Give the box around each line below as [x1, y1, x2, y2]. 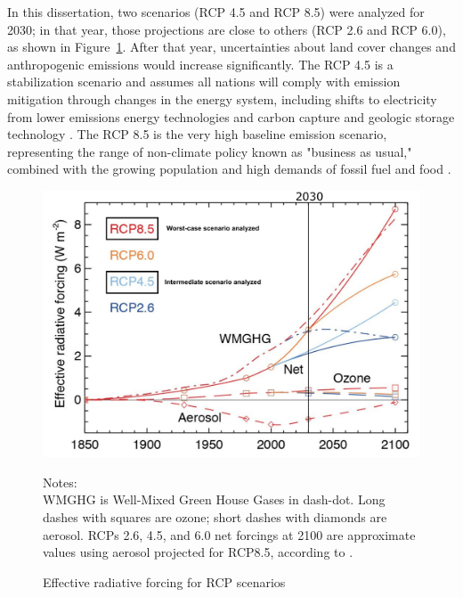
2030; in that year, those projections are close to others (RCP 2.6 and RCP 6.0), [7, 20, 446, 38]
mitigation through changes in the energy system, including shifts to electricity [7, 89, 437, 108]
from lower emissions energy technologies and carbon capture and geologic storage [7, 107, 455, 126]
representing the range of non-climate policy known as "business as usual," [7, 142, 412, 160]
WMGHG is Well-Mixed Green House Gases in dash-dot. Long [43, 490, 386, 509]
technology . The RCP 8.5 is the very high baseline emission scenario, [7, 125, 387, 143]
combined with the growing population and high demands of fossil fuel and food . [7, 159, 451, 178]
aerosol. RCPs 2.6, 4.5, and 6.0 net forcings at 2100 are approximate [43, 525, 416, 544]
